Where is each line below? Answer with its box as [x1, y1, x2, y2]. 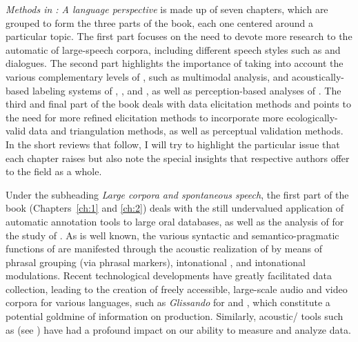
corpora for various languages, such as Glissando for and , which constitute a [6, 295, 330, 310]
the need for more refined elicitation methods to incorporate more [6, 110, 284, 124]
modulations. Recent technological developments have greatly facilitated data [6, 268, 332, 283]
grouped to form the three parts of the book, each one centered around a [6, 15, 313, 30]
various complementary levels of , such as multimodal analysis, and [6, 69, 289, 83]
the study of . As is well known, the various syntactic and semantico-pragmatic [6, 228, 339, 242]
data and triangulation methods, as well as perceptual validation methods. [28, 123, 344, 138]
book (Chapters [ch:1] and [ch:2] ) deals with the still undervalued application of [6, 201, 344, 215]
